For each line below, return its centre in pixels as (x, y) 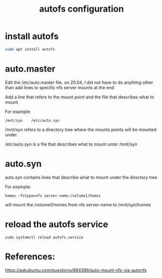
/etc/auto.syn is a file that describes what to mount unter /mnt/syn (71, 144)
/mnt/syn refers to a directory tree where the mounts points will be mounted (81, 130)
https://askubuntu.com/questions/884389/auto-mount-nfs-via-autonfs (76, 270)
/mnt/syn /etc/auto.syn (32, 120)
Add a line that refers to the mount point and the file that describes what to (80, 97)
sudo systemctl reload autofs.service (44, 237)
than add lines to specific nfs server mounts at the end (60, 87)
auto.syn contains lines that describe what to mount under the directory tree (81, 177)
